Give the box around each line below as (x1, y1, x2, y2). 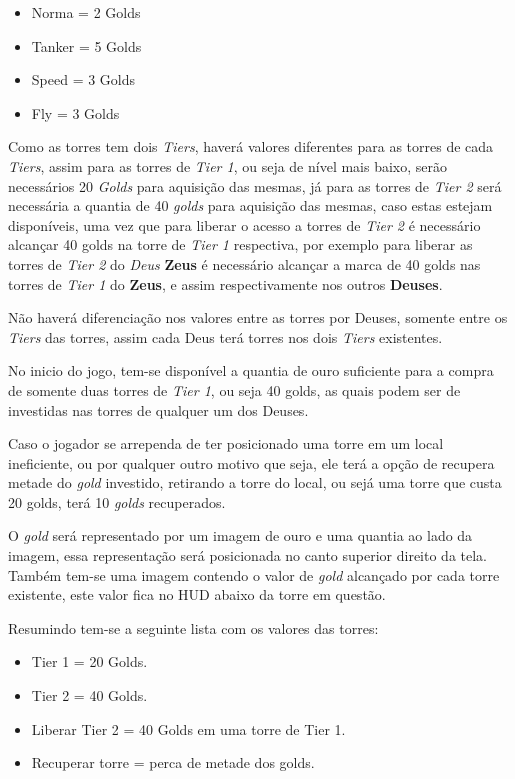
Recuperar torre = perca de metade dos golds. (31, 752, 315, 773)
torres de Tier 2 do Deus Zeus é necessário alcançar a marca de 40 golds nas (8, 253, 481, 274)
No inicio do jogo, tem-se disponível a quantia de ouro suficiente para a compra (8, 360, 494, 381)
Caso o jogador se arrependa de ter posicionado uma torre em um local (8, 433, 444, 454)
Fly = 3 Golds (31, 102, 120, 123)
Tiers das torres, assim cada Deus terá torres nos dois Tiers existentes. (8, 326, 443, 347)
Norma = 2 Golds (31, 2, 141, 22)
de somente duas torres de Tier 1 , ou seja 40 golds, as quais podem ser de (8, 379, 461, 400)
